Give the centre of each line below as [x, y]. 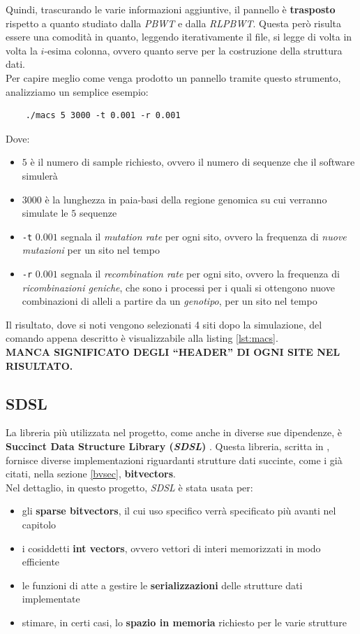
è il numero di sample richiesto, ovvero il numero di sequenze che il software [193, 162]
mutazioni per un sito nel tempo [91, 250]
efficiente [41, 562]
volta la [22, 50]
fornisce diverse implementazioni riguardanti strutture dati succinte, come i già [174, 460]
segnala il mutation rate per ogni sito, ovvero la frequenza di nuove [204, 236]
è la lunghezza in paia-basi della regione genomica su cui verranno [186, 199]
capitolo [39, 524]
